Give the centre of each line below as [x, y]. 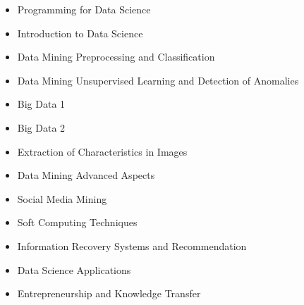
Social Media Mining [62, 198]
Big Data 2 [41, 127]
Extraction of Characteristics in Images [102, 151]
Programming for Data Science [84, 9]
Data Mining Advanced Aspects [86, 175]
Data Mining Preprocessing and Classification [116, 57]
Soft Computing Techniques [77, 222]
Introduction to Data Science [80, 33]
